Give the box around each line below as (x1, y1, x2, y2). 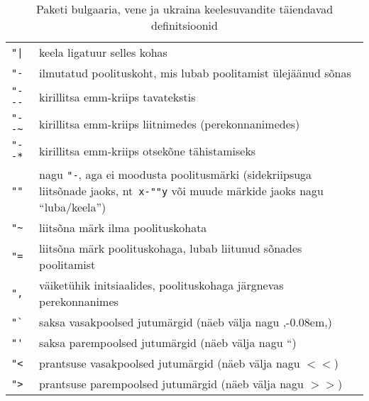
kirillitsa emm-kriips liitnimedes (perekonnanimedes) (39, 115, 300, 132)
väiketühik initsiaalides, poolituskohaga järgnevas (39, 277, 284, 293)
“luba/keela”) (39, 199, 106, 215)
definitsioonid (151, 17, 218, 33)
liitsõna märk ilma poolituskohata (39, 219, 207, 236)
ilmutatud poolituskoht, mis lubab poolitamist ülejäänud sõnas (39, 65, 351, 81)
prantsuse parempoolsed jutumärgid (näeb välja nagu (39, 375, 304, 392)
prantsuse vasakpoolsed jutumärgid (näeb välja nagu (39, 355, 300, 371)
